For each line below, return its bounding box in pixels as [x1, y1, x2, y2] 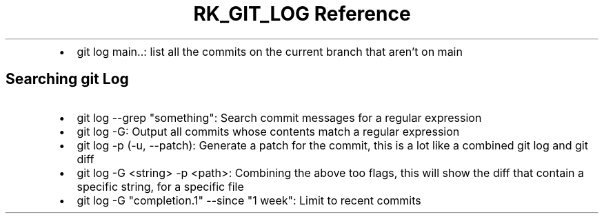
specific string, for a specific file [77, 179, 244, 194]
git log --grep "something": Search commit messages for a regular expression [77, 110, 482, 125]
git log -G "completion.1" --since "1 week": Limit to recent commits [77, 193, 421, 207]
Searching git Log [6, 70, 129, 88]
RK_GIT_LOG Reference [193, 2, 411, 25]
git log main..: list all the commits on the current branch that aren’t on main [77, 44, 463, 59]
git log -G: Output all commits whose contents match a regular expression [77, 124, 460, 138]
